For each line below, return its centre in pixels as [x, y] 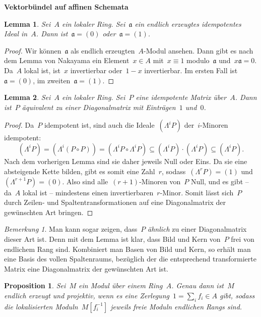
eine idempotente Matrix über [181, 97]
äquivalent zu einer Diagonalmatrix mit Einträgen [99, 107]
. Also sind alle [85, 181]
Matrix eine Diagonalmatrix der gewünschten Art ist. [86, 268]
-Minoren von [160, 181]
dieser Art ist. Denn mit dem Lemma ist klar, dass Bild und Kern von [112, 239]
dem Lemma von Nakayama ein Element [67, 60]
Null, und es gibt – [220, 181]
